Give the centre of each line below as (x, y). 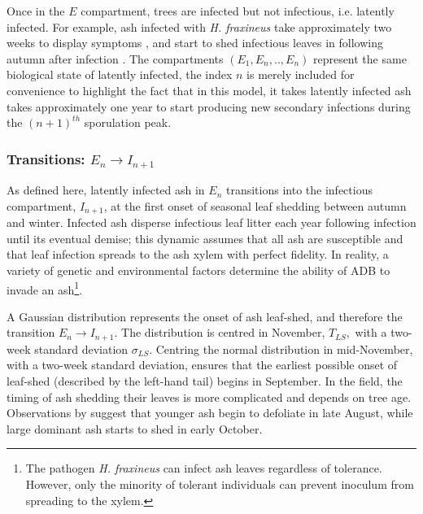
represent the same (360, 58)
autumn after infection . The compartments (115, 58)
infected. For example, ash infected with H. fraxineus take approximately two (199, 26)
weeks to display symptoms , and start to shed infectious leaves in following (195, 43)
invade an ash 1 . (45, 288)
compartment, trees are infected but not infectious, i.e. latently (238, 11)
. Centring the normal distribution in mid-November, (281, 348)
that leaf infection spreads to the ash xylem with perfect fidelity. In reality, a (198, 254)
